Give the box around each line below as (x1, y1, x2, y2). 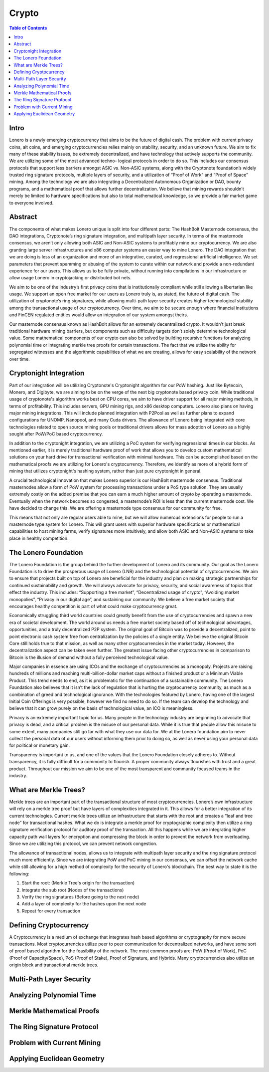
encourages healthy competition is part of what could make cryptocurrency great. (9, 603, 178, 609)
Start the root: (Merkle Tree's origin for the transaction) (21, 880, 135, 886)
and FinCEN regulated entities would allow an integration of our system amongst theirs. (9, 312, 188, 318)
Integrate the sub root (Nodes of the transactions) (21, 887, 124, 893)
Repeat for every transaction (21, 908, 81, 914)
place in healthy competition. (9, 535, 69, 541)
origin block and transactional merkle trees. (9, 962, 99, 968)
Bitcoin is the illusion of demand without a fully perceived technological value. (9, 654, 169, 660)
